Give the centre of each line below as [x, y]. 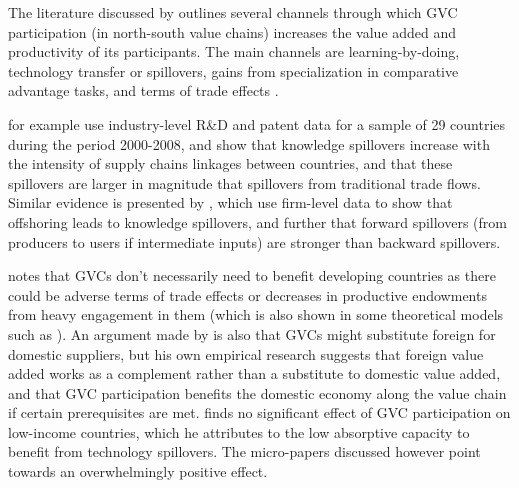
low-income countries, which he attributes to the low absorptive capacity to [239, 431]
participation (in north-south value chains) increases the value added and [232, 31]
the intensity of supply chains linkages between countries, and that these [230, 163]
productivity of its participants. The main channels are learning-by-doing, [234, 51]
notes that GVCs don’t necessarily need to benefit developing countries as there [252, 275]
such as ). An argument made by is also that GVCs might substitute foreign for [252, 333]
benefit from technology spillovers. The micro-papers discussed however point [244, 451]
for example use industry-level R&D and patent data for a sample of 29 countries [257, 123]
